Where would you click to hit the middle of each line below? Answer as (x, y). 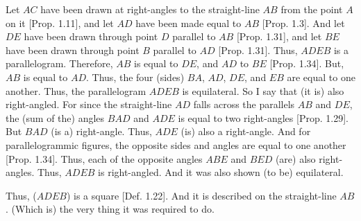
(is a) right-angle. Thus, (101, 131)
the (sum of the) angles (55, 117)
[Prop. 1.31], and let (279, 36)
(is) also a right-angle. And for (246, 131)
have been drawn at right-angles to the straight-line (150, 9)
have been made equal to (188, 23)
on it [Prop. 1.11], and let (60, 23)
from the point (312, 9)
